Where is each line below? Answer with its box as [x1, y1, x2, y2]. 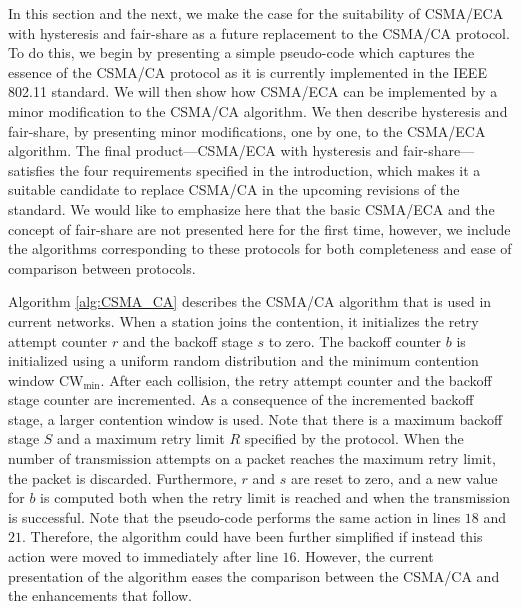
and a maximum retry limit [57, 428, 225, 449]
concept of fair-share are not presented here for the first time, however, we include [8, 218, 511, 239]
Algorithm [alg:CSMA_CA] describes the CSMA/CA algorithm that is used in [8, 291, 492, 312]
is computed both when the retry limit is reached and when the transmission [40, 487, 511, 508]
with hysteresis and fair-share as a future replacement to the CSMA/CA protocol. [8, 22, 510, 43]
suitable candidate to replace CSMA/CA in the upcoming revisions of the [8, 179, 460, 200]
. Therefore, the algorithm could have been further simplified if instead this [22, 526, 483, 547]
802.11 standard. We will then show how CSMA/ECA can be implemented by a [8, 81, 498, 102]
